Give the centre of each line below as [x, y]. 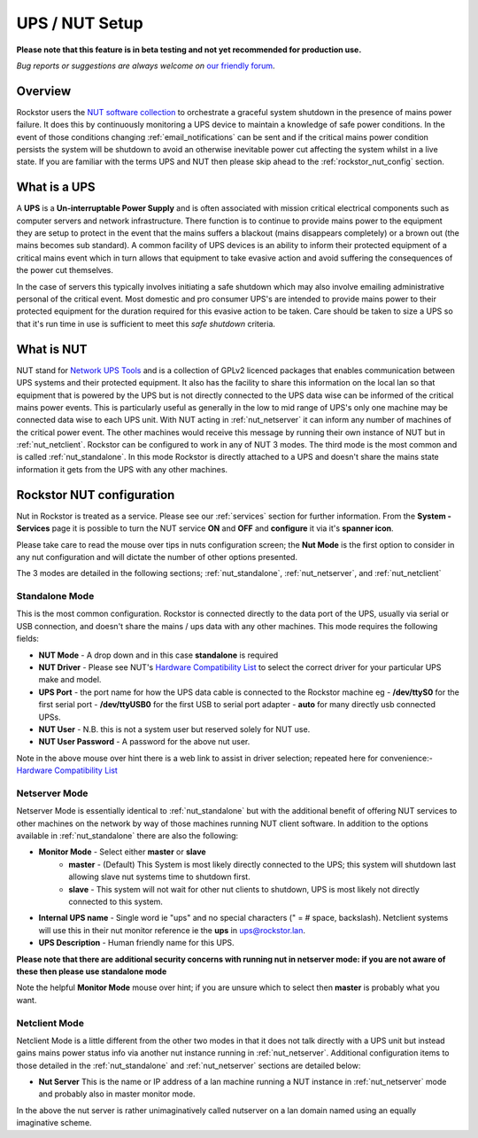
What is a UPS [56, 187]
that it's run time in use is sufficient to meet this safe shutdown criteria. [146, 323]
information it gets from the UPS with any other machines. [122, 469]
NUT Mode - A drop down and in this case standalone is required [158, 655]
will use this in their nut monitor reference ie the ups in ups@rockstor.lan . [172, 930]
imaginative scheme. [54, 1123]
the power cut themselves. [65, 270]
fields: [28, 639]
